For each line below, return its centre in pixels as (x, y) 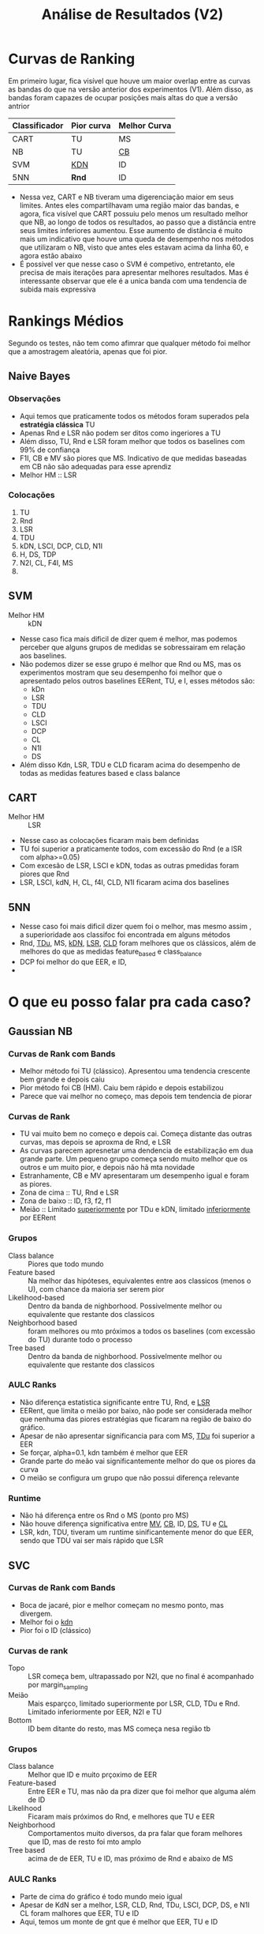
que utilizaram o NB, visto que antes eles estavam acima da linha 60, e (134, 247)
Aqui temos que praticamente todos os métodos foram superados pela (134, 416)
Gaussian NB (41, 1031)
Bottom (20, 1720)
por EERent (38, 1217)
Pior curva (91, 126)
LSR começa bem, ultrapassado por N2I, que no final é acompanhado (141, 1676)
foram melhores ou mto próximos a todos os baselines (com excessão (142, 1331)
